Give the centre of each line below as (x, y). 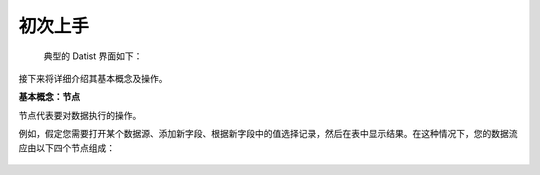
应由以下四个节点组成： (66, 147)
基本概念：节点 (49, 97)
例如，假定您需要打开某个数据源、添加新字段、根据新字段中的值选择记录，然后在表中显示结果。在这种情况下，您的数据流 (268, 134)
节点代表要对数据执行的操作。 (80, 115)
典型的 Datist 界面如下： (93, 56)
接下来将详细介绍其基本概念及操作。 (93, 78)
